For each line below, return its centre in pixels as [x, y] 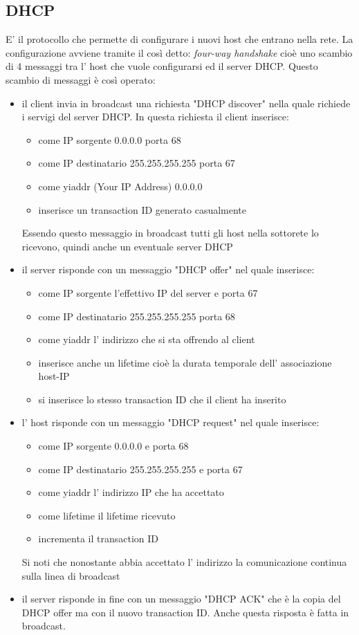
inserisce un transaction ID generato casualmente [142, 209]
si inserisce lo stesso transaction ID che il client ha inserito [162, 399]
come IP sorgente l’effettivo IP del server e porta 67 [148, 292]
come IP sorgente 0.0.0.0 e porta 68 [113, 446]
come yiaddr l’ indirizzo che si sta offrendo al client [147, 339]
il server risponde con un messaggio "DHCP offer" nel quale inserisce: [168, 269]
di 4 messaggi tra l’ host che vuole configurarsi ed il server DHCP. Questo [162, 66]
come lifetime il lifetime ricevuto [107, 515]
